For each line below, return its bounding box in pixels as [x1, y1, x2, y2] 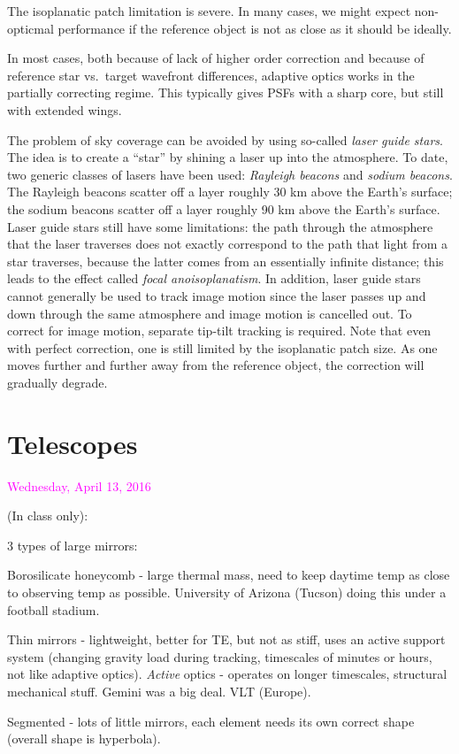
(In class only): [7, 506, 88, 525]
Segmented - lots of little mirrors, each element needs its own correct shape [7, 712, 415, 730]
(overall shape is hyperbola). [7, 729, 161, 748]
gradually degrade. [7, 373, 108, 391]
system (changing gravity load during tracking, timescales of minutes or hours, [7, 647, 432, 666]
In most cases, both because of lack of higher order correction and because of [7, 49, 425, 67]
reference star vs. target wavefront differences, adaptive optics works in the [7, 65, 415, 84]
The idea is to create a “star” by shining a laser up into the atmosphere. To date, [7, 148, 448, 166]
